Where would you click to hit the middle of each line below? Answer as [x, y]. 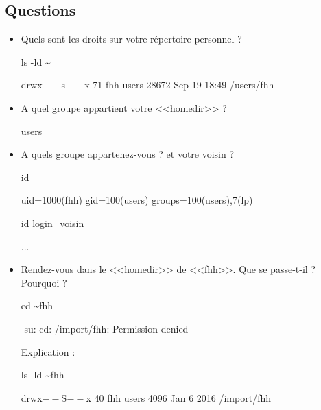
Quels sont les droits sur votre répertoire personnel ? [131, 39]
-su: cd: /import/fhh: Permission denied [105, 328]
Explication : [48, 351]
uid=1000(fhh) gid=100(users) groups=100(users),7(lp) [137, 200]
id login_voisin [52, 222]
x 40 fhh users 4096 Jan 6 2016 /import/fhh [178, 397]
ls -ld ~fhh [43, 375]
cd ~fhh [37, 305]
